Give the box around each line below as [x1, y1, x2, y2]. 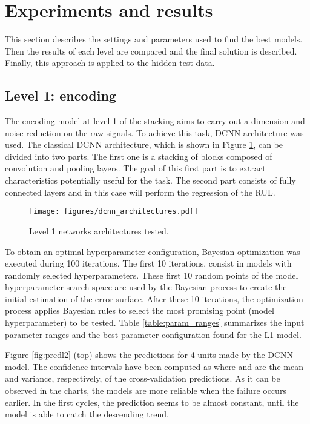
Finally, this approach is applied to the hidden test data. [5, 56, 215, 69]
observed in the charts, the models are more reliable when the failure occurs [5, 384, 286, 397]
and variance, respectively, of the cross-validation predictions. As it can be [5, 372, 280, 385]
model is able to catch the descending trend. [5, 408, 169, 420]
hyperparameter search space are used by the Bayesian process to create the [5, 280, 287, 293]
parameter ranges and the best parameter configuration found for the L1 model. [5, 328, 302, 340]
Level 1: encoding [5, 86, 116, 105]
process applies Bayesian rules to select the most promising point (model [5, 304, 274, 317]
